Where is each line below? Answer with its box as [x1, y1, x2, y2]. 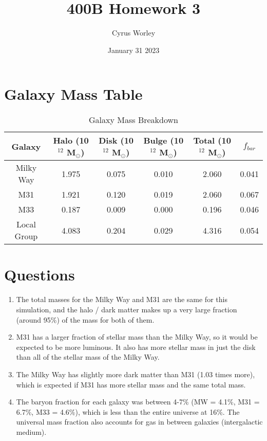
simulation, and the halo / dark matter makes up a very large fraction [16, 304, 237, 314]
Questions [4, 264, 75, 285]
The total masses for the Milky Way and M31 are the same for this [16, 294, 227, 305]
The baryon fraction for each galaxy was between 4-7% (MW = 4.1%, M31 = [16, 396, 260, 407]
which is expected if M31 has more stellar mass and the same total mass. [16, 379, 246, 390]
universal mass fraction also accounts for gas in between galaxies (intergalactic [16, 416, 263, 427]
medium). [16, 426, 47, 437]
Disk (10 [99, 134, 134, 147]
